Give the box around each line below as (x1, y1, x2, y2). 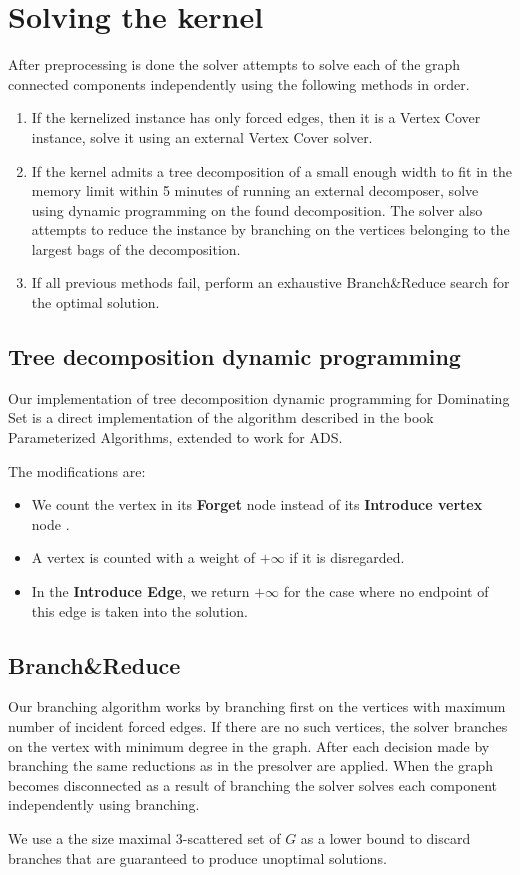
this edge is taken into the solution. (31, 600, 248, 621)
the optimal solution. (31, 292, 160, 313)
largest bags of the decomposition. (31, 238, 241, 259)
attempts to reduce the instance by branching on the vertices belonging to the (31, 219, 510, 240)
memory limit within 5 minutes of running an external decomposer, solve (31, 180, 479, 201)
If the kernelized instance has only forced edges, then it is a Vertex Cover (31, 107, 481, 128)
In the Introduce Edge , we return (31, 581, 250, 602)
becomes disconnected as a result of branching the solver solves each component (8, 774, 498, 795)
